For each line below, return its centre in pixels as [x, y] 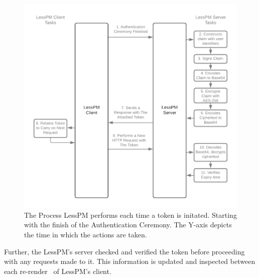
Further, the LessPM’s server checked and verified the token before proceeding [124, 251]
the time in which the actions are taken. [86, 235]
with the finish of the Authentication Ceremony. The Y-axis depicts [128, 225]
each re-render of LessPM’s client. [58, 271]
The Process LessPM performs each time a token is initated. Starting [131, 215]
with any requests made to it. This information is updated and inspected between [130, 261]
